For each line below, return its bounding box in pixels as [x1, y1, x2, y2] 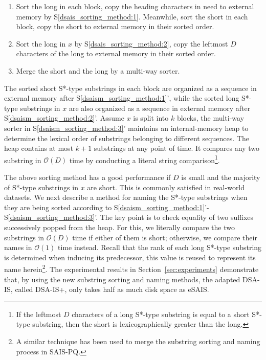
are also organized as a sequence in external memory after [69, 102, 251, 113]
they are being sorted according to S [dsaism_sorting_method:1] [4, 201, 205, 212]
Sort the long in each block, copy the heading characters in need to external [16, 1, 254, 11]
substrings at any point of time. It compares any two [94, 143, 259, 153]
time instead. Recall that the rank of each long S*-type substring [58, 242, 262, 253]
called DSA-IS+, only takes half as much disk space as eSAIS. [15, 284, 209, 295]
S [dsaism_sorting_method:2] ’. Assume [4, 112, 124, 123]
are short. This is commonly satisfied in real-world [87, 182, 245, 192]
